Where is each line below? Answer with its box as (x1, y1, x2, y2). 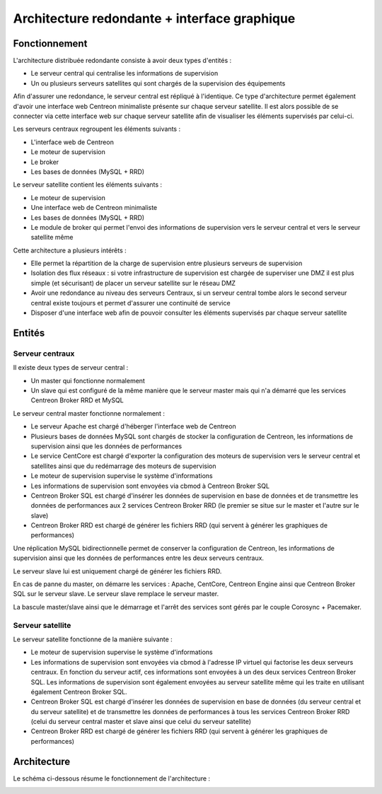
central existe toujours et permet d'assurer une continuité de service (30, 298, 231, 307)
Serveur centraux (13, 349, 75, 358)
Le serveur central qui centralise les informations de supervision (30, 69, 219, 78)
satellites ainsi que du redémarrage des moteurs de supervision (30, 462, 216, 470)
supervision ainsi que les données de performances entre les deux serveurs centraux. (13, 554, 265, 562)
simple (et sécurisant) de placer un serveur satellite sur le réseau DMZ (30, 279, 236, 287)
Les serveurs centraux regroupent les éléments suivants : (13, 124, 180, 134)
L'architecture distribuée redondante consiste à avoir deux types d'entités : (13, 57, 232, 65)
